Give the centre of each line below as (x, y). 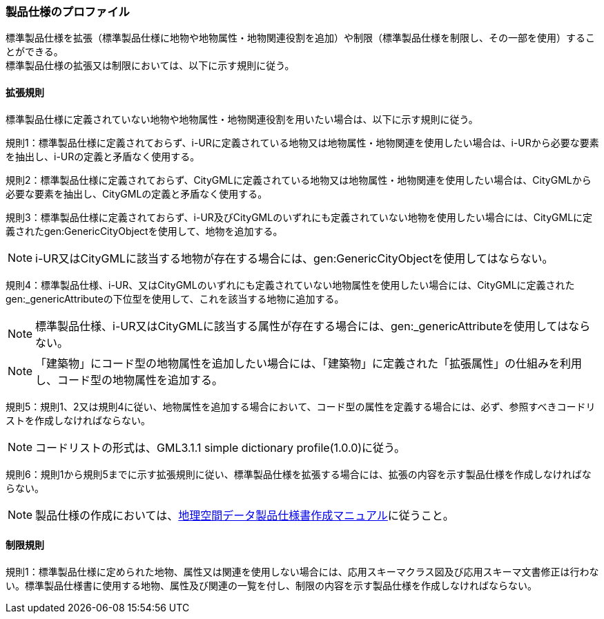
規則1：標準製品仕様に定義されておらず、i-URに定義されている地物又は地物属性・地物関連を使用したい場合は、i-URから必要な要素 (302, 142)
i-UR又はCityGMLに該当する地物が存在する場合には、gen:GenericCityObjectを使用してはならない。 (294, 258)
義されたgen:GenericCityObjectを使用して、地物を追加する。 (144, 231)
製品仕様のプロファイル (68, 12)
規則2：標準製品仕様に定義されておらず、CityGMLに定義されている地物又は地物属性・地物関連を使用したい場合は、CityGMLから (299, 180)
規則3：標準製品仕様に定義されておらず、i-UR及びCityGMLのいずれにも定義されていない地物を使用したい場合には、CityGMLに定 (299, 217)
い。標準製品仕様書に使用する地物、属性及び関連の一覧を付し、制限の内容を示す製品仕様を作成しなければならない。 (271, 585)
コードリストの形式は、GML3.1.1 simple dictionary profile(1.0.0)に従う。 (221, 447)
